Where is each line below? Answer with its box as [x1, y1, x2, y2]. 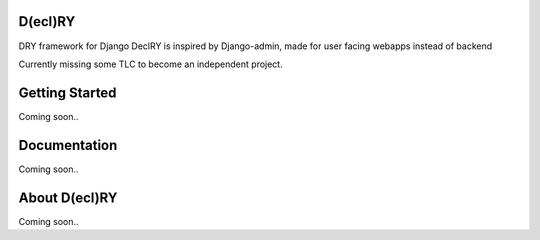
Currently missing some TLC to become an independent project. [18, 58, 284, 70]
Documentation [18, 136, 118, 154]
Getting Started [18, 84, 117, 101]
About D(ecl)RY [18, 189, 118, 206]
